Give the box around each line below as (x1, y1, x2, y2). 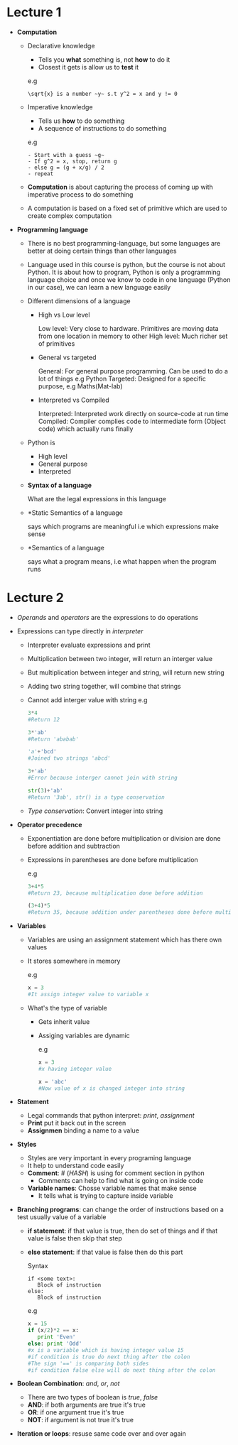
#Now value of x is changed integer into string (38, 1084, 185, 1092)
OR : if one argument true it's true (27, 1408, 124, 1417)
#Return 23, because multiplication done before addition (27, 889, 203, 897)
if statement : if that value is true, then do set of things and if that (27, 1226, 218, 1236)
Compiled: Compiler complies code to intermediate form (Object (38, 417, 227, 425)
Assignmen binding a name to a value (27, 1126, 140, 1135)
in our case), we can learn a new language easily (27, 283, 171, 291)
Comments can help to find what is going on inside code (38, 1177, 204, 1185)
